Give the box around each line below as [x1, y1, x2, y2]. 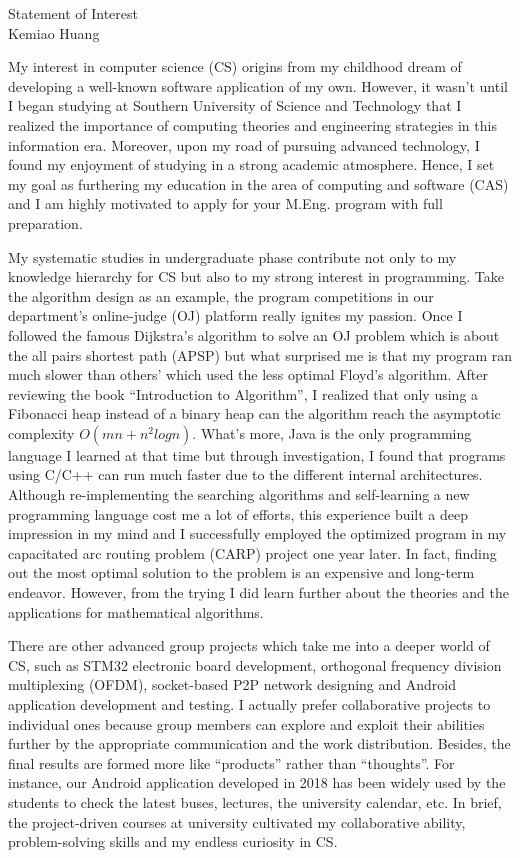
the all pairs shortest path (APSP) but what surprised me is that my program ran [8, 344, 512, 365]
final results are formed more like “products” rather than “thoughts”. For [8, 752, 455, 773]
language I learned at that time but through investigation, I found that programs [8, 444, 506, 465]
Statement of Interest [8, 3, 138, 23]
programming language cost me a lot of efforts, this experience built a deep [8, 503, 469, 524]
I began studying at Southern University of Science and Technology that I [8, 95, 462, 116]
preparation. [8, 212, 83, 233]
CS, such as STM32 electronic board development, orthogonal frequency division [8, 654, 502, 675]
